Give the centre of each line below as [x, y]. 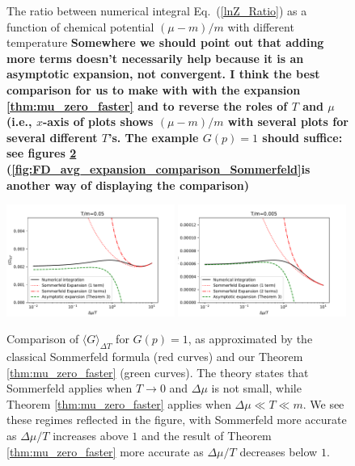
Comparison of [43, 339]
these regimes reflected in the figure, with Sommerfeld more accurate [177, 420]
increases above [91, 435]
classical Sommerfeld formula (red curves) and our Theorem [155, 357]
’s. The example [153, 137]
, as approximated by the [250, 339]
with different [261, 26]
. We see [323, 403]
